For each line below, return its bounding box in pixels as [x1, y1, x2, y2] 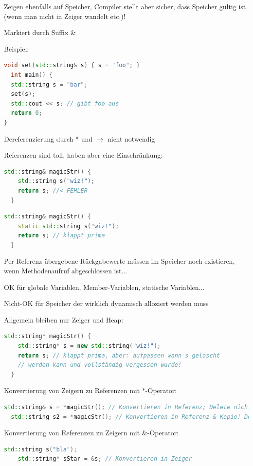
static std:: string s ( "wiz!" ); [18, 222, 119, 230]
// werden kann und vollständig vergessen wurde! [18, 361, 182, 369]
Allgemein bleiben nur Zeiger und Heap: [4, 314, 124, 324]
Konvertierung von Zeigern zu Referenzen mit [4, 385, 140, 395]
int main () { [11, 71, 53, 78]
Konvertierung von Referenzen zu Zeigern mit [4, 428, 140, 438]
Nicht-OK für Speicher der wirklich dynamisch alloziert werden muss [4, 298, 209, 308]
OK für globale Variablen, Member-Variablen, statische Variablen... [4, 282, 205, 292]
